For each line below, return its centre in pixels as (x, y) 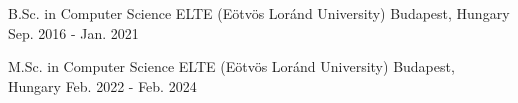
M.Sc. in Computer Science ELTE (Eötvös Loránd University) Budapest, (231, 66)
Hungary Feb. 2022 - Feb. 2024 (102, 85)
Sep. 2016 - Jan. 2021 (73, 32)
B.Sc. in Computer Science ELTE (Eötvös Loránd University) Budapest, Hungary (259, 13)
